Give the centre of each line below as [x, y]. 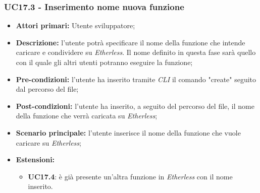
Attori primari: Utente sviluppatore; [75, 25]
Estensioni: [35, 159]
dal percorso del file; [47, 89]
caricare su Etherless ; [48, 142]
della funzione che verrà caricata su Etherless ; [87, 116]
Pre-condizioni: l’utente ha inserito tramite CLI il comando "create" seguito [136, 79]
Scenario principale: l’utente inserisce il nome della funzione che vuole [128, 132]
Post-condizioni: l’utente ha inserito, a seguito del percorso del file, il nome [135, 106]
